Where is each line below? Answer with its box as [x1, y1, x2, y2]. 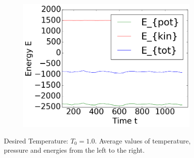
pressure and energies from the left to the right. [4, 145, 145, 155]
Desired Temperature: [4, 135, 68, 145]
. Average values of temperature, [95, 135, 191, 145]
